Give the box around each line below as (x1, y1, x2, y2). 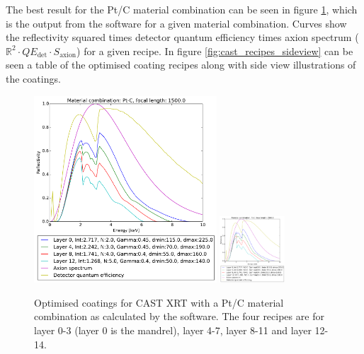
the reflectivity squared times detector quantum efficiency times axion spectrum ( (6, 30, 359, 45)
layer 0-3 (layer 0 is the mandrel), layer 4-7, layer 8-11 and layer (34, 322, 312, 337)
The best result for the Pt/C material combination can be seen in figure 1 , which (6, 2, 358, 16)
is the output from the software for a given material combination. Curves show (6, 16, 347, 30)
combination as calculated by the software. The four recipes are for (34, 309, 324, 324)
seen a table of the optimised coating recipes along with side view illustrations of (6, 57, 356, 72)
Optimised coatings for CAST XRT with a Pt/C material (34, 295, 284, 309)
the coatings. (6, 71, 61, 85)
